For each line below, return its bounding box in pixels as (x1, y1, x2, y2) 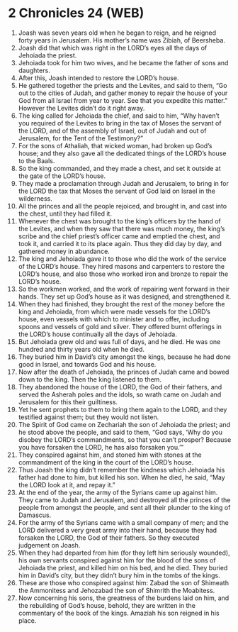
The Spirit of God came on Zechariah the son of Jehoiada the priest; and (18, 420, 231, 428)
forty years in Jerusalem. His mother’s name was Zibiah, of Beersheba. (18, 35, 226, 44)
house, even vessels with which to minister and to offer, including (18, 314, 210, 323)
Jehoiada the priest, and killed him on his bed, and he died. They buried (18, 563, 228, 572)
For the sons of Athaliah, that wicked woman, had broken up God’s (18, 141, 212, 150)
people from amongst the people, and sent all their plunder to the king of (18, 503, 231, 511)
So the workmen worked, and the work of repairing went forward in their (18, 284, 230, 293)
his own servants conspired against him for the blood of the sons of (18, 555, 216, 565)
